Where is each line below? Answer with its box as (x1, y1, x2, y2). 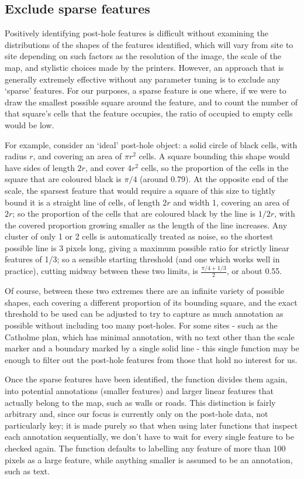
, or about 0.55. (226, 265, 282, 277)
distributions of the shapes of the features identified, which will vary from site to (5, 38, 293, 50)
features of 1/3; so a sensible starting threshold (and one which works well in (5, 253, 280, 265)
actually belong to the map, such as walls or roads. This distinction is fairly (5, 396, 276, 408)
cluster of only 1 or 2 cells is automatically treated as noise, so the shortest (5, 230, 274, 242)
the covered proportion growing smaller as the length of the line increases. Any (5, 218, 288, 231)
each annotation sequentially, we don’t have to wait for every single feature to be (5, 430, 294, 443)
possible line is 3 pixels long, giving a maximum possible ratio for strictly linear (5, 241, 289, 254)
